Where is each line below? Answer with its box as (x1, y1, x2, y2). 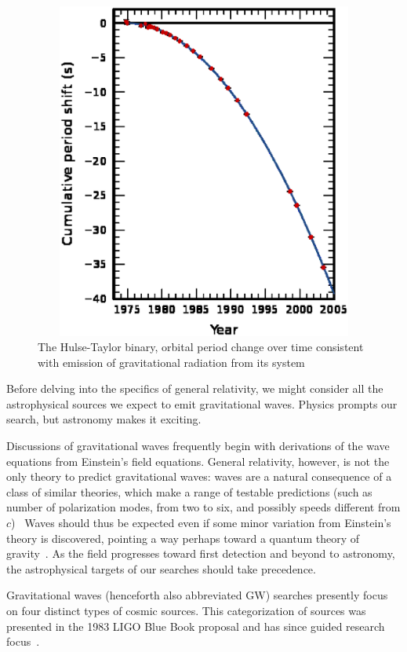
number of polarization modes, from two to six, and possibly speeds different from (6, 499, 401, 515)
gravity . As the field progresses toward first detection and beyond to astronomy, (6, 545, 395, 562)
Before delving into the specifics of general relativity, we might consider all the (6, 380, 383, 397)
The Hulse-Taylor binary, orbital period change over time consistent (38, 339, 364, 355)
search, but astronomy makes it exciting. (6, 411, 202, 427)
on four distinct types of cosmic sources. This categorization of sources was (6, 603, 366, 619)
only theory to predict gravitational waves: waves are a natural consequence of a (6, 468, 392, 485)
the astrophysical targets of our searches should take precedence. (6, 560, 316, 577)
